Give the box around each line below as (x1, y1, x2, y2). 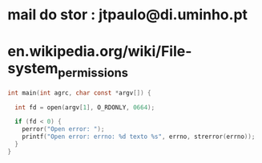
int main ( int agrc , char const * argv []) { (7, 88, 151, 97)
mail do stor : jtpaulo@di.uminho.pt (7, 6, 248, 24)
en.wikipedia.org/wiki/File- (7, 43, 192, 61)
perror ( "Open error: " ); (22, 125, 105, 133)
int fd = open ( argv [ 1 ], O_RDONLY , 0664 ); (14, 103, 155, 112)
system (7, 59, 58, 78)
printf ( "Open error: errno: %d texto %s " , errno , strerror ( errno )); (22, 132, 256, 141)
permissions (58, 64, 129, 80)
